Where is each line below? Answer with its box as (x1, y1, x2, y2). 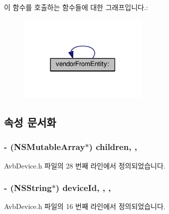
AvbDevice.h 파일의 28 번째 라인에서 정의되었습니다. (4, 160, 166, 170)
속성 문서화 (4, 114, 56, 129)
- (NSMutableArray (4, 140, 85, 153)
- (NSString (4, 181, 52, 194)
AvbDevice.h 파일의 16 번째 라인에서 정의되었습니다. (4, 201, 166, 211)
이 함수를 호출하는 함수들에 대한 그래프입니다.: (4, 2, 148, 12)
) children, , (89, 140, 137, 153)
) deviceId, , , (55, 181, 111, 194)
